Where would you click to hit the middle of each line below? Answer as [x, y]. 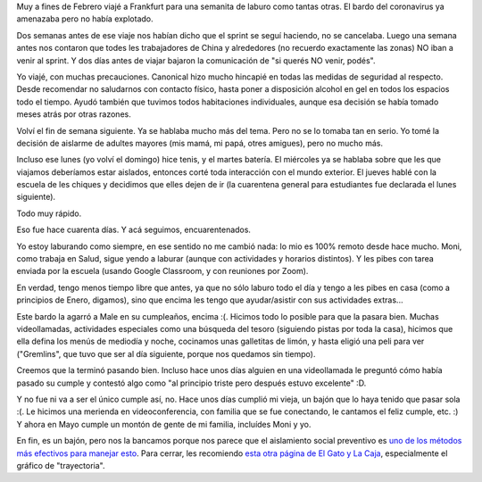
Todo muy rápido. [49, 213]
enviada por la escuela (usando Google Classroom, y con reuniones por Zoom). [162, 271]
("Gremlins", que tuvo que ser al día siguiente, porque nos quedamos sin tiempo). [166, 353]
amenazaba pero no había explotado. [85, 19]
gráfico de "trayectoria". [61, 465]
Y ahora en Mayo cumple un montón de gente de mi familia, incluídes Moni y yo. [164, 424]
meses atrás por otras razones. [74, 114]
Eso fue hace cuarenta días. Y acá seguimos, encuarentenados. [134, 230]
